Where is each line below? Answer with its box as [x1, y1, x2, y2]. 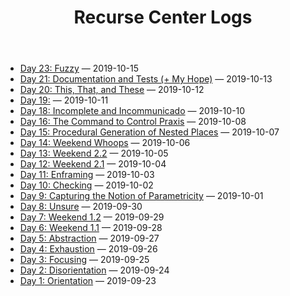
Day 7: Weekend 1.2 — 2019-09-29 [19, 211, 165, 223]
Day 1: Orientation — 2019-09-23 [19, 275, 157, 287]
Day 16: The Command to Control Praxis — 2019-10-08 [19, 116, 247, 128]
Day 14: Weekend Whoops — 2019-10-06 [19, 137, 191, 149]
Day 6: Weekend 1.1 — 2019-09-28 [19, 222, 163, 234]
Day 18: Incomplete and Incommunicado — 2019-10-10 [19, 105, 246, 117]
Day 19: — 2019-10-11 [19, 94, 109, 106]
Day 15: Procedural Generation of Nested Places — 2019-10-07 [19, 126, 280, 138]
